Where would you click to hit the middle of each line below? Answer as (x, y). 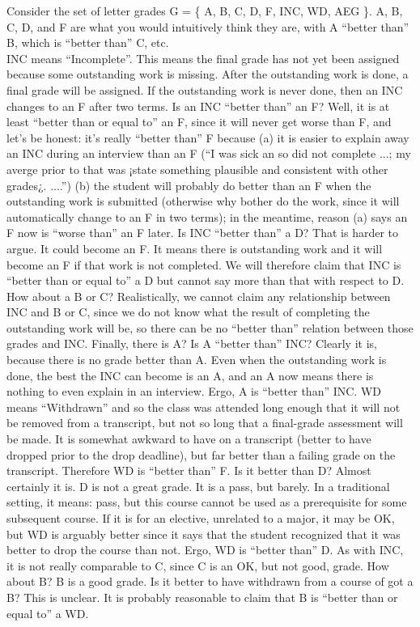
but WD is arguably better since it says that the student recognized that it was (204, 534)
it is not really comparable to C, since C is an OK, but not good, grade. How (198, 565)
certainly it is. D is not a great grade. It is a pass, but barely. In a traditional (198, 486)
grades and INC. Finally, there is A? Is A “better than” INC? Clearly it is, (192, 343)
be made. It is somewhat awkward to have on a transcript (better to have (189, 439)
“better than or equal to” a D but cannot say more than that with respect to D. (206, 280)
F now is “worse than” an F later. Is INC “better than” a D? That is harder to (203, 233)
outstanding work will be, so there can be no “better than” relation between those (210, 327)
